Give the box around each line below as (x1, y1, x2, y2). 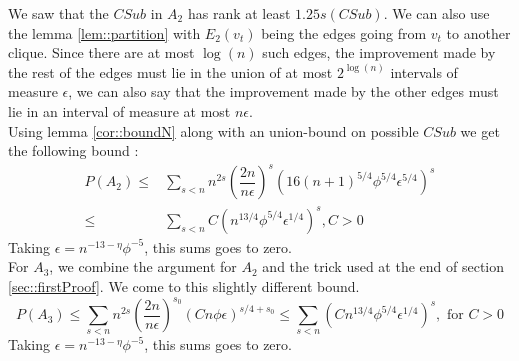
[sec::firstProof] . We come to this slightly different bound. (8, 276, 360, 296)
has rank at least (187, 3, 291, 23)
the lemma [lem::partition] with (8, 22, 201, 43)
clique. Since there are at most (8, 42, 195, 63)
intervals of (390, 61, 458, 82)
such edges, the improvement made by (262, 42, 496, 63)
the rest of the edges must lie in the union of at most (8, 61, 333, 82)
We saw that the (8, 3, 109, 23)
